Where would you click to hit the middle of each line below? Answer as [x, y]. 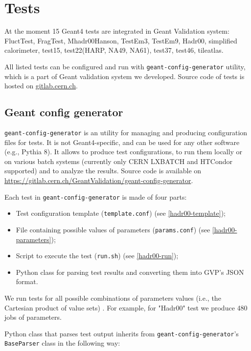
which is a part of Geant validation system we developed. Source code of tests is [125, 76]
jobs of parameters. [33, 317]
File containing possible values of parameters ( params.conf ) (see [113, 229]
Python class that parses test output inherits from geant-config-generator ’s [122, 333]
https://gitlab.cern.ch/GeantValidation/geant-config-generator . [99, 180]
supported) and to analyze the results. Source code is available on [103, 171]
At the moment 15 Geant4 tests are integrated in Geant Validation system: [117, 31]
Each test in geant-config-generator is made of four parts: [96, 196]
